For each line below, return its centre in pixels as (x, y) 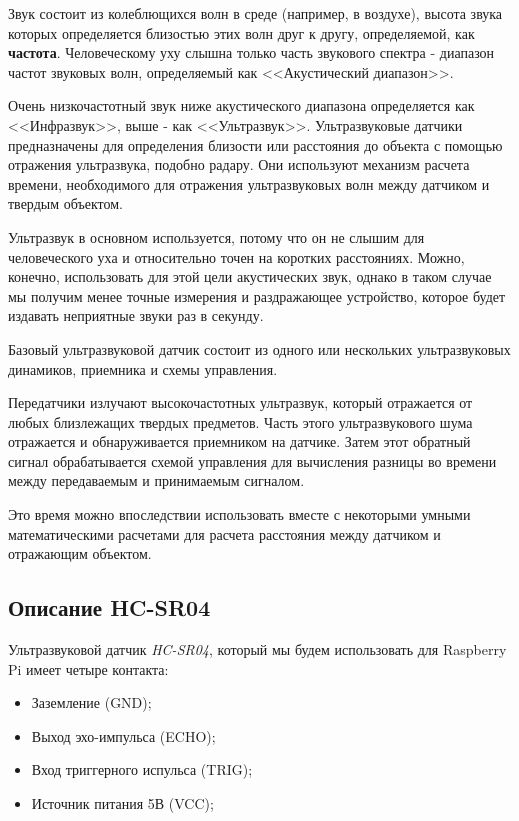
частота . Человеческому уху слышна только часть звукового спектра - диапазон (251, 52)
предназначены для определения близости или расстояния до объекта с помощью (255, 144)
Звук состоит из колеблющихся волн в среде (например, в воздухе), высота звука (255, 13)
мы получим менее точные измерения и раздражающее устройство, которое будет (257, 295)
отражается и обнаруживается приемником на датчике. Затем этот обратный (239, 441)
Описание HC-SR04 (109, 607)
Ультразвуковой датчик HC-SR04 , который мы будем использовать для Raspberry (257, 649)
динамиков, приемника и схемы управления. (143, 368)
